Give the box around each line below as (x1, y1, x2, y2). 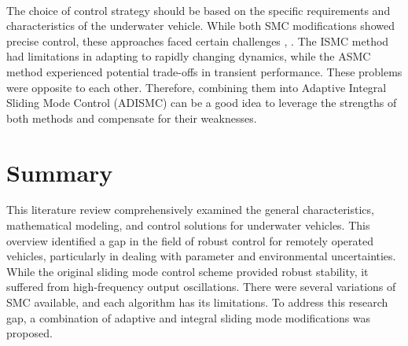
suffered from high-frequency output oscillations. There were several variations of (6, 278, 396, 295)
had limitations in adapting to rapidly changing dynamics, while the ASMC (6, 48, 371, 64)
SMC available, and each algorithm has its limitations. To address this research (6, 294, 388, 311)
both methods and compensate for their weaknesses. (6, 109, 257, 126)
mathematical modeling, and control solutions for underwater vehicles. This (6, 217, 370, 234)
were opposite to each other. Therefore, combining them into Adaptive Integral (6, 79, 387, 95)
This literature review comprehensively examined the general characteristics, (6, 201, 374, 218)
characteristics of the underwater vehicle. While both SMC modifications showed (6, 17, 395, 34)
